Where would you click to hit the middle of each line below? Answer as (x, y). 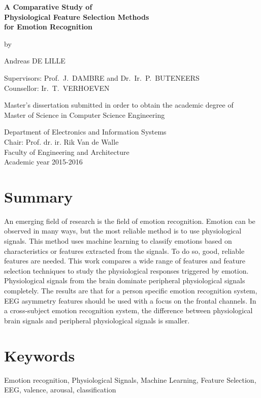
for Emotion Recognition (48, 27)
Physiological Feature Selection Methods (77, 16)
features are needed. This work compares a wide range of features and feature (125, 261)
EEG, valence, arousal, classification (60, 390)
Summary (39, 196)
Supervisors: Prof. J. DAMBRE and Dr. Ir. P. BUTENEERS (102, 77)
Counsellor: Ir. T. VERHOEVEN (57, 88)
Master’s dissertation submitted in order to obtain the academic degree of (119, 105)
